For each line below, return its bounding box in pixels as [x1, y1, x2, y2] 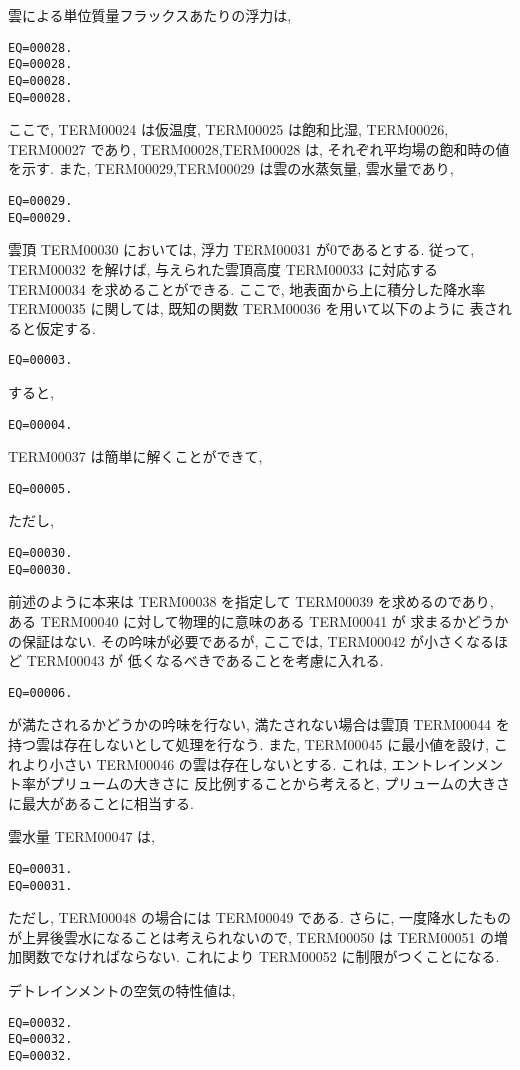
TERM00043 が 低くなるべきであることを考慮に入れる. [26, 650, 384, 671]
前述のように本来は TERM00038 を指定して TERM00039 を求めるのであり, [8, 591, 494, 612]
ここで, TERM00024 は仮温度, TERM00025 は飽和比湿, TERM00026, [8, 119, 449, 140]
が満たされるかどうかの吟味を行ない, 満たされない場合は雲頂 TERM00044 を [8, 714, 510, 735]
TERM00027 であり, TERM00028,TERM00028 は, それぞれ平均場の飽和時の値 [8, 138, 510, 159]
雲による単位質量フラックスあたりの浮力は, [8, 5, 292, 25]
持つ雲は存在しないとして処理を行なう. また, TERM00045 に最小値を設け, [8, 733, 490, 754]
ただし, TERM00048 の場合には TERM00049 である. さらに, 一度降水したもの [8, 907, 512, 928]
